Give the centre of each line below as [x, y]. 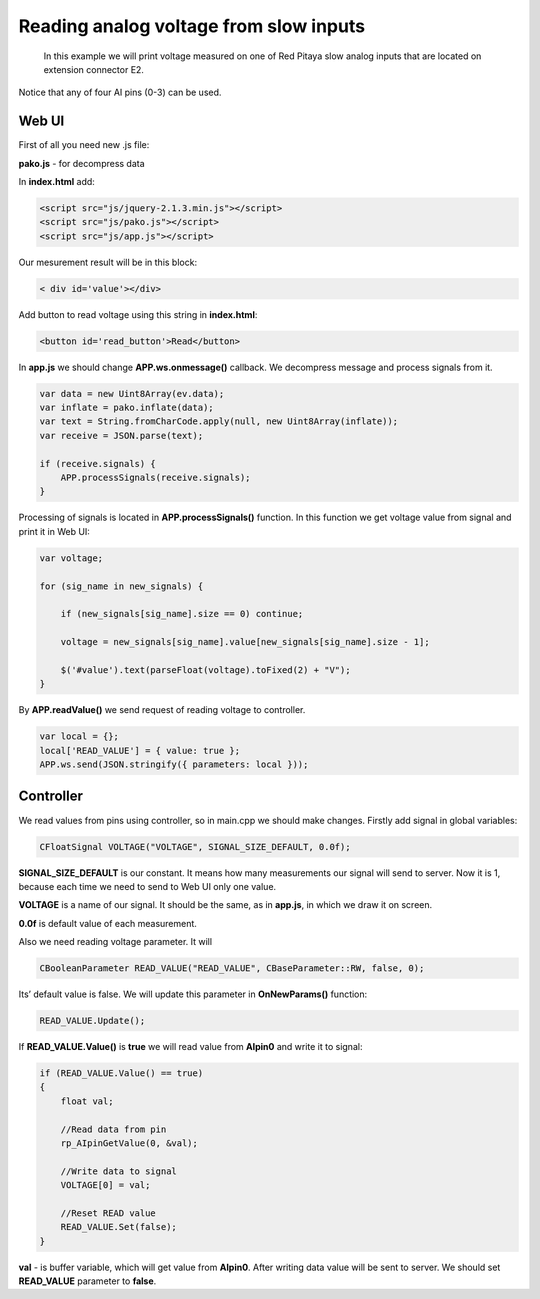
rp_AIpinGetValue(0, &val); [129, 1143]
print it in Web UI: [54, 531]
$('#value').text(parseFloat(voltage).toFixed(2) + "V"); [205, 669]
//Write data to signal [118, 1171]
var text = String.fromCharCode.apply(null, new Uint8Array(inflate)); [219, 421]
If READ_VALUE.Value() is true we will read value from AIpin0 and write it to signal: [190, 1047]
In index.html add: [56, 182]
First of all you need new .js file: [84, 145]
